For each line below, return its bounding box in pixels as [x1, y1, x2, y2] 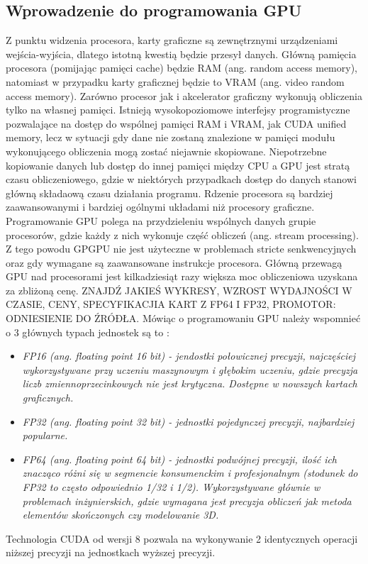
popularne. [22, 428, 68, 443]
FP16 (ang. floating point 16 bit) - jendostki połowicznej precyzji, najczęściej [22, 348, 355, 363]
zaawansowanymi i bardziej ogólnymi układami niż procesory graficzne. [6, 199, 315, 214]
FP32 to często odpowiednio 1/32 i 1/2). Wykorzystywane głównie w [22, 480, 320, 494]
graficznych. [22, 390, 74, 405]
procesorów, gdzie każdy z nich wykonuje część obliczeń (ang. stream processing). [6, 227, 359, 242]
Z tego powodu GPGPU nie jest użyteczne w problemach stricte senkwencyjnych [6, 241, 357, 256]
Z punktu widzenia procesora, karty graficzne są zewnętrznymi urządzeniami [6, 33, 338, 48]
